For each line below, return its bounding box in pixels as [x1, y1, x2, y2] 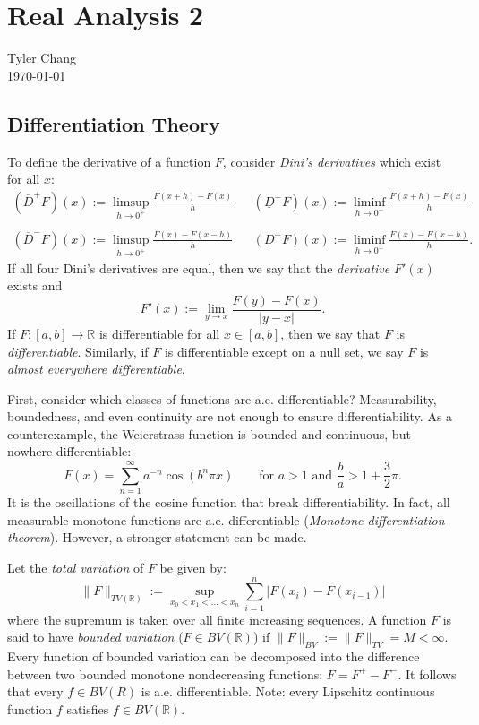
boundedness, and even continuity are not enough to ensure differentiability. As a [7, 407, 453, 426]
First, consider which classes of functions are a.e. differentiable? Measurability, [7, 389, 437, 408]
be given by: [159, 557, 227, 576]
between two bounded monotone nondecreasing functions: [7, 664, 323, 683]
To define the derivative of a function [7, 151, 211, 170]
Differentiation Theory [7, 109, 220, 137]
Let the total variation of [7, 557, 144, 576]
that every [7, 682, 64, 701]
